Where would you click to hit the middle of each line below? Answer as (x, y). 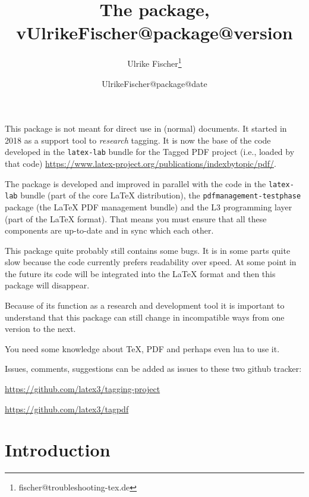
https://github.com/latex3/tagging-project (83, 389)
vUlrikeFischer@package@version (154, 32)
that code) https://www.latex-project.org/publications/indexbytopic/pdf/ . (141, 163)
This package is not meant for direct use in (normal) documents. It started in (146, 128)
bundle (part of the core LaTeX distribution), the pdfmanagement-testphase (161, 195)
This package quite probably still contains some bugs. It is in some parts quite (148, 250)
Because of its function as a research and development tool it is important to (145, 305)
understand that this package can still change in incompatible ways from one (145, 317)
